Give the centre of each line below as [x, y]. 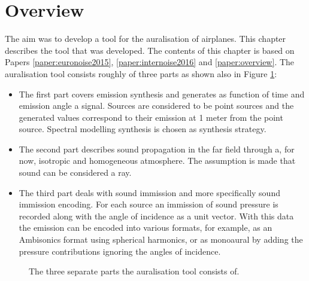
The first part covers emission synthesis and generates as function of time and [162, 94]
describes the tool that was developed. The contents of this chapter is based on [150, 50]
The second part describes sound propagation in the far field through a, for [157, 149]
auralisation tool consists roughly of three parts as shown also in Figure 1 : [141, 73]
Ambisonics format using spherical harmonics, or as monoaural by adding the [161, 239]
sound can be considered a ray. [75, 172]
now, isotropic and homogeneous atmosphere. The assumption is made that [157, 161]
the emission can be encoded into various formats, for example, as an [146, 227]
